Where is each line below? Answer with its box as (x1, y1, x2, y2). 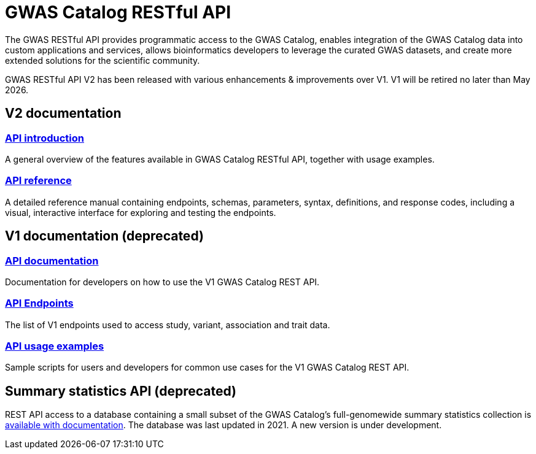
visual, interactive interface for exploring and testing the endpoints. (5, 207, 276, 218)
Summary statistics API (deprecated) (5, 383, 236, 399)
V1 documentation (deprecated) (5, 228, 204, 244)
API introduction (5, 131, 84, 144)
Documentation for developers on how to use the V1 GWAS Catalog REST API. (5, 276, 320, 287)
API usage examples (5, 340, 104, 353)
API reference (5, 174, 72, 187)
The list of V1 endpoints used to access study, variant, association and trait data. (5, 319, 330, 330)
